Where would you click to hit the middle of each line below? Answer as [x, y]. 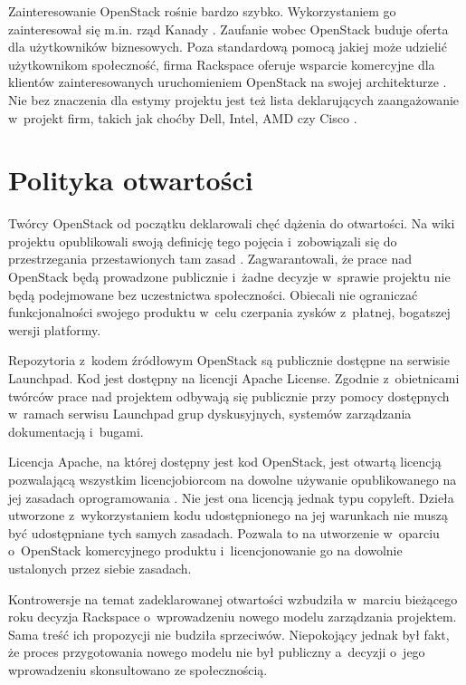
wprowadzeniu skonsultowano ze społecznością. [138, 669]
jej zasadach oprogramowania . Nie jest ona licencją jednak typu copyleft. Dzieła [231, 497]
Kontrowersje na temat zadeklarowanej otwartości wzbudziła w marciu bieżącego [233, 598]
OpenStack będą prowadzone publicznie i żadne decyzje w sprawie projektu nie [229, 277]
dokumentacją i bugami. [76, 431]
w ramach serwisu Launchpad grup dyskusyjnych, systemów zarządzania [210, 414]
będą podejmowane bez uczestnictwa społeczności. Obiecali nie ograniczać [213, 294]
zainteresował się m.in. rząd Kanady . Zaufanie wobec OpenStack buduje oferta [228, 29]
